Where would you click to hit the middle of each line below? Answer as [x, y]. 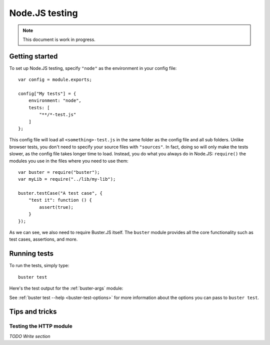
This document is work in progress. [59, 39]
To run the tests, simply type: [39, 266]
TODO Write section [30, 336]
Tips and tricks [33, 312]
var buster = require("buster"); [59, 172]
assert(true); [56, 207]
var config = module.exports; [55, 80]
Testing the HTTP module [41, 326]
